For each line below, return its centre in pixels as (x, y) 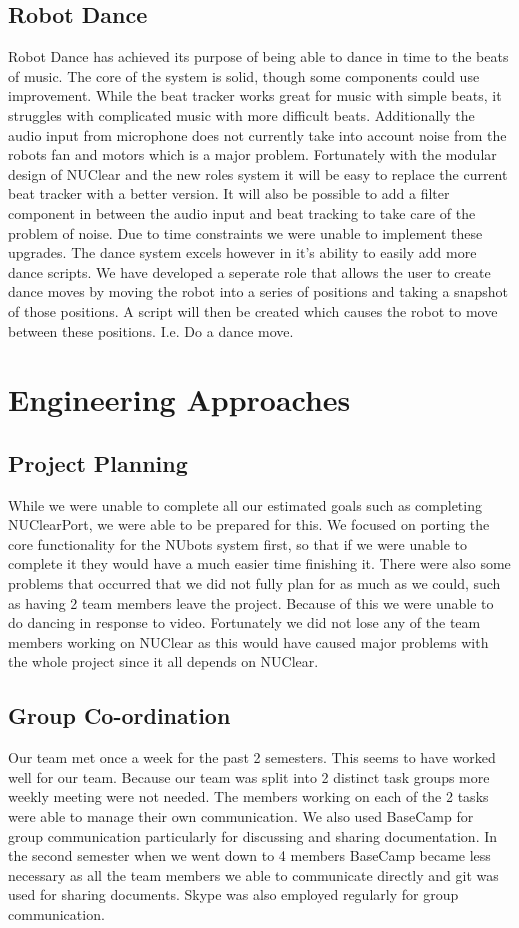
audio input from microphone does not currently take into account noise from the (257, 134)
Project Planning (98, 462)
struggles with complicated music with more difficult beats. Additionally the (241, 114)
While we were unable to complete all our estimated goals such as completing (245, 504)
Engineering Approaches (179, 399)
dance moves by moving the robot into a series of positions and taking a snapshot (258, 291)
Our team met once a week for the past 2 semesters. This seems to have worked (252, 757)
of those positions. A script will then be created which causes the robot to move (253, 310)
